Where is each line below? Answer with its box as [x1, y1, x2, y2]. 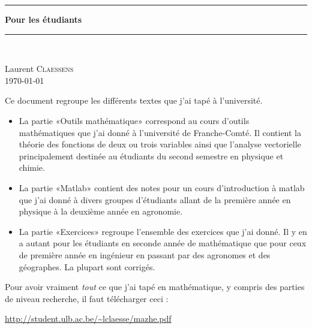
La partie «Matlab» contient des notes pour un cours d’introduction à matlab [19, 181, 305, 194]
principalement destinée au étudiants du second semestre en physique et [19, 149, 284, 162]
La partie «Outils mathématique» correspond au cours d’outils [19, 114, 250, 126]
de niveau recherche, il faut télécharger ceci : [5, 292, 169, 304]
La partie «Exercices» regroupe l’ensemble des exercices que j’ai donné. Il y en [19, 225, 307, 237]
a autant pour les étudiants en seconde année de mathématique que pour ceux [19, 237, 307, 249]
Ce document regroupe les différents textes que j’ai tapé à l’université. [5, 94, 263, 107]
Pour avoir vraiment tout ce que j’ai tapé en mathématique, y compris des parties [5, 280, 305, 293]
